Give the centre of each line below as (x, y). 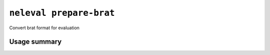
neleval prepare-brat (62, 13)
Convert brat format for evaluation (44, 28)
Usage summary (35, 42)
